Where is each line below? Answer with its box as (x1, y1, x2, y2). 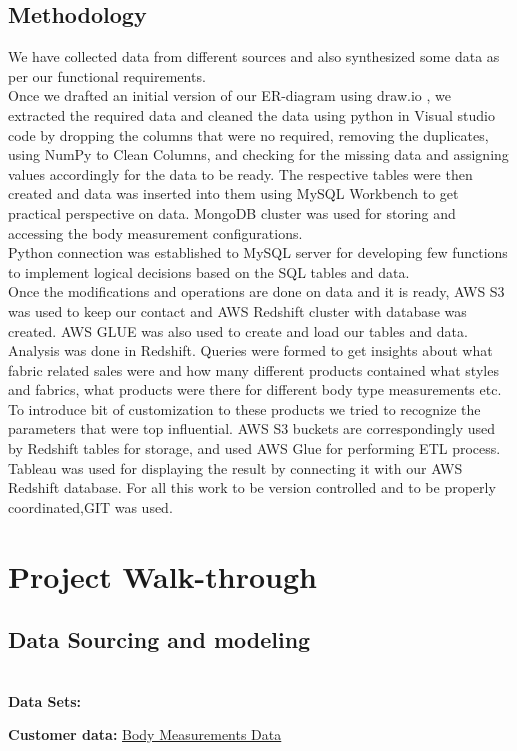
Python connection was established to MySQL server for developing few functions (8, 242, 508, 263)
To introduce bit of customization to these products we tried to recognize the (8, 398, 481, 419)
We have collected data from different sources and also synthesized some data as (8, 46, 500, 67)
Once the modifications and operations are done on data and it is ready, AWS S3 (8, 281, 505, 302)
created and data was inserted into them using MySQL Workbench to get (8, 183, 459, 204)
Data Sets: (8, 690, 82, 711)
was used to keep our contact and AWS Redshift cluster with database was (8, 300, 467, 321)
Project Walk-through (8, 555, 317, 596)
